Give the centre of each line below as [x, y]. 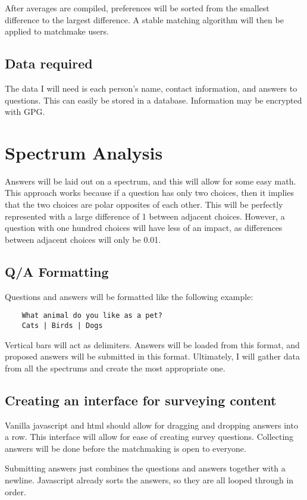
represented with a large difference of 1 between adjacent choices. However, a [145, 216]
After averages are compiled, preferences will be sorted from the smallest [137, 8]
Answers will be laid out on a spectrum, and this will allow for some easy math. [151, 181]
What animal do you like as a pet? [92, 316]
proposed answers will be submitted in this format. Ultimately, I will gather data [153, 356]
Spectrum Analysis [84, 152]
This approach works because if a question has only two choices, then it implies [149, 193]
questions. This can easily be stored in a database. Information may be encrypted [153, 100]
